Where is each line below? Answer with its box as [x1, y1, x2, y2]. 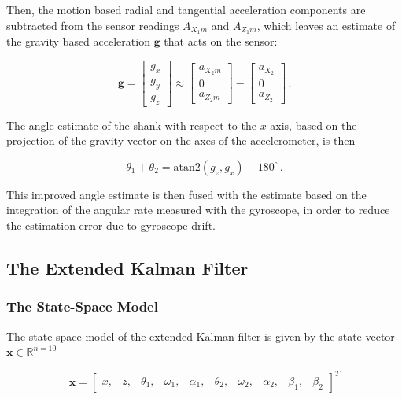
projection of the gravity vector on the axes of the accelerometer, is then [6, 132, 356, 149]
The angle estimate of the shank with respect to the [6, 116, 256, 133]
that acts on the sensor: [164, 33, 278, 50]
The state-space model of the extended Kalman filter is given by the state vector [6, 327, 395, 344]
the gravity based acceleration [6, 33, 150, 50]
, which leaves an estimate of [256, 17, 396, 33]
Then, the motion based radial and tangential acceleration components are [6, 2, 366, 17]
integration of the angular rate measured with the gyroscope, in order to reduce [6, 201, 390, 218]
